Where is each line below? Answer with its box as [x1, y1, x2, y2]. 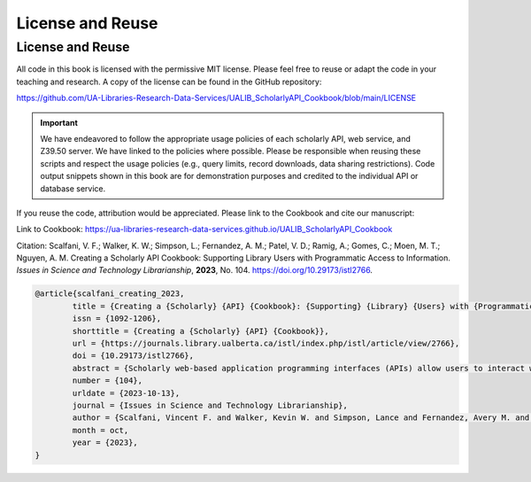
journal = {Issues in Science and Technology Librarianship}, [72, 400, 349, 410]
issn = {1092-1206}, [72, 314, 162, 323]
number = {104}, [72, 376, 143, 385]
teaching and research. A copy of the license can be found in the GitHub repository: [16, 76, 322, 87]
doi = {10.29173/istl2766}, [72, 351, 195, 361]
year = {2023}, [72, 438, 139, 447]
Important [40, 117, 79, 128]
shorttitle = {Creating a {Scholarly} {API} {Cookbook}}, [72, 326, 329, 336]
